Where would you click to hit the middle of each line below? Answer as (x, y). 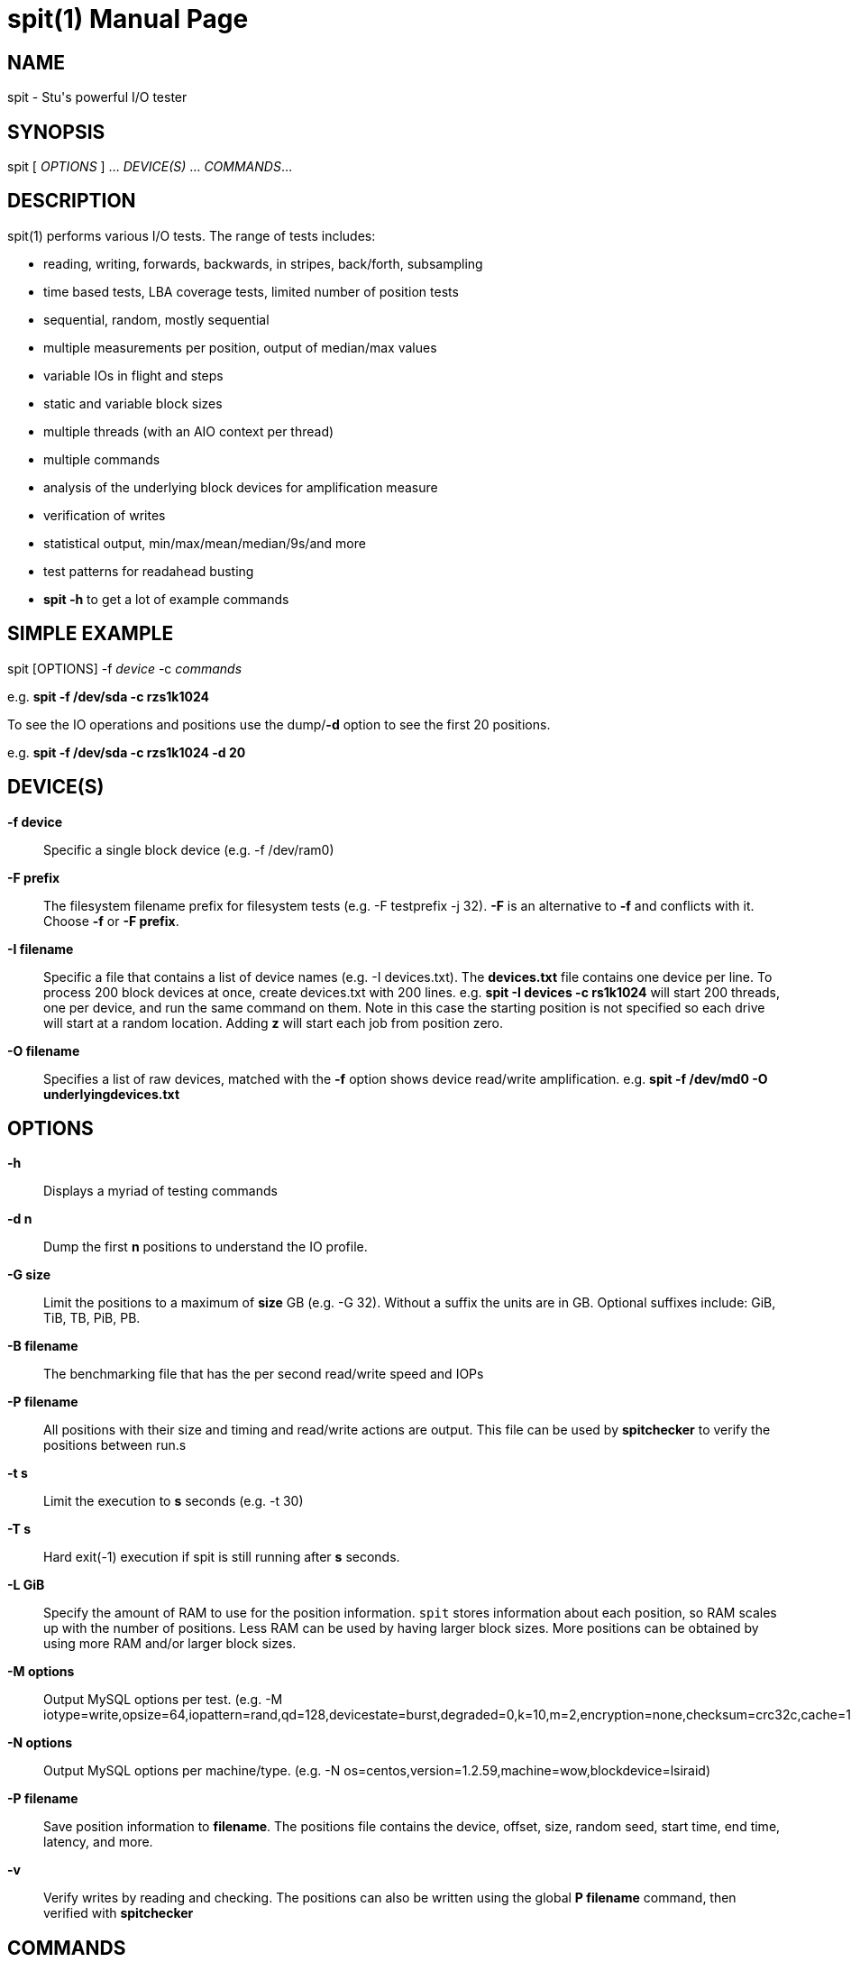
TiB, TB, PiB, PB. (92, 1318)
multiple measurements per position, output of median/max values (240, 347)
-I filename (41, 949)
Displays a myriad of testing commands (160, 1191)
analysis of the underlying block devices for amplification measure (241, 487)
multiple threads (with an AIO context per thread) (189, 431)
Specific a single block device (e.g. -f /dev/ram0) (189, 849)
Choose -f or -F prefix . (111, 921)
